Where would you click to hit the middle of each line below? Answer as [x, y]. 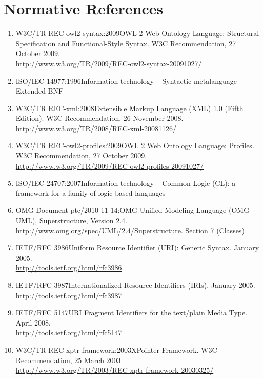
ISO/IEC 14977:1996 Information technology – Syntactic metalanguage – [129, 80]
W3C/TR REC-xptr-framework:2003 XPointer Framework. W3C [116, 349]
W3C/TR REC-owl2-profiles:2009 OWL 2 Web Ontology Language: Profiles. [135, 145]
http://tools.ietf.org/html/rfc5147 [69, 332]
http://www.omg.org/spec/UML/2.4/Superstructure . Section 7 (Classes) [130, 230]
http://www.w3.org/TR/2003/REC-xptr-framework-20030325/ [115, 370]
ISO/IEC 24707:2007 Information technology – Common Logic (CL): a [126, 183]
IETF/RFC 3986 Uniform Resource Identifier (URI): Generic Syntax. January [137, 248]
